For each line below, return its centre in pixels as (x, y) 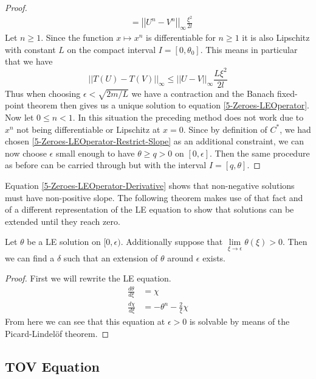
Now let (19, 117)
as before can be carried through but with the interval (106, 165)
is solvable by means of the (239, 321)
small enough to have (95, 153)
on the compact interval (112, 49)
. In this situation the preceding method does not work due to (188, 117)
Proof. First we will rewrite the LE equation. (88, 278)
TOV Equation (52, 366)
